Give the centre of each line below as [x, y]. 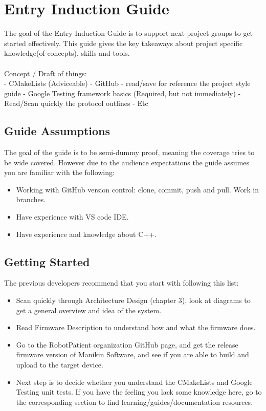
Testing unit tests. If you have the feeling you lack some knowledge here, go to [139, 392]
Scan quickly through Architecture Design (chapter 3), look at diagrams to [133, 300]
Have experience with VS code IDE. [72, 217]
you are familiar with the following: [59, 172]
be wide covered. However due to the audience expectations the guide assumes [127, 162]
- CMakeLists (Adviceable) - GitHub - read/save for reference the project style [127, 83]
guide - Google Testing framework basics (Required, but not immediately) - [123, 93]
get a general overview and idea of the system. [89, 310]
